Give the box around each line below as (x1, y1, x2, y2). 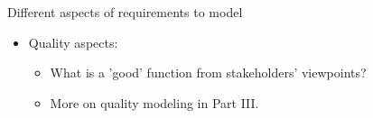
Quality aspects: (28, 32, 118, 51)
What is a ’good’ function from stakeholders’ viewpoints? (50, 63, 367, 82)
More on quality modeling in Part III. (50, 93, 259, 112)
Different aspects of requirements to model (7, 3, 243, 21)
